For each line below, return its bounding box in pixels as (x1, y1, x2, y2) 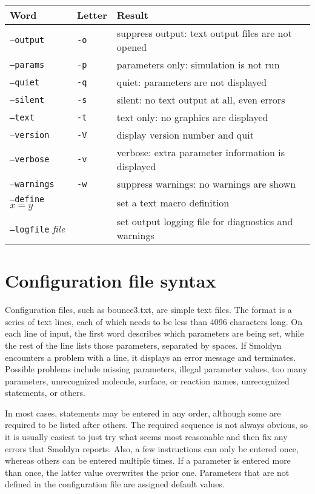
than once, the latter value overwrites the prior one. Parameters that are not (5, 466, 290, 478)
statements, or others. (5, 386, 85, 399)
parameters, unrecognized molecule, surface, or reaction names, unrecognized (5, 374, 290, 387)
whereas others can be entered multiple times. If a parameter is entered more (5, 454, 291, 467)
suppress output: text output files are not (116, 26, 292, 40)
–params (10, 59, 45, 70)
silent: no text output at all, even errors (116, 93, 285, 107)
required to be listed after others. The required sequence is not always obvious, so (5, 418, 308, 431)
